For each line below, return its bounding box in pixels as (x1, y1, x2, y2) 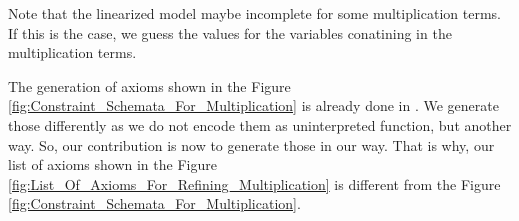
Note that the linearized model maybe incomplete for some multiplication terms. (8, 3, 501, 23)
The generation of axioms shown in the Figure (8, 75, 291, 96)
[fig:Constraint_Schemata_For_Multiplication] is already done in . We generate (8, 95, 499, 116)
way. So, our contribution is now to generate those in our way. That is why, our (8, 134, 495, 155)
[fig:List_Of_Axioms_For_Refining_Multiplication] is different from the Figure (8, 173, 501, 194)
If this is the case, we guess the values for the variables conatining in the (8, 22, 452, 43)
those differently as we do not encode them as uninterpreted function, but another (8, 114, 512, 135)
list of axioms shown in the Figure (8, 154, 217, 175)
